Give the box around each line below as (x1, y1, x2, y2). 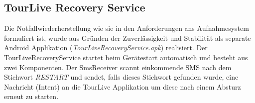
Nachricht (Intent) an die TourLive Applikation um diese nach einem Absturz (4, 81, 241, 92)
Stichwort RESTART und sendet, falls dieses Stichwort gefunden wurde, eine (4, 72, 239, 82)
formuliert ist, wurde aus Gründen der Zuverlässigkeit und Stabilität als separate (4, 32, 251, 43)
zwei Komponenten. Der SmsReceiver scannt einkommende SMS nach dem (4, 62, 232, 72)
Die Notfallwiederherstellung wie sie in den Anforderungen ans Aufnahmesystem (4, 23, 249, 33)
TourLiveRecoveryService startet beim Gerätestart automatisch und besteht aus (4, 52, 248, 62)
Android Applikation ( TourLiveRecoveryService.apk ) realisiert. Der (4, 42, 208, 53)
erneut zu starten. (4, 91, 59, 102)
